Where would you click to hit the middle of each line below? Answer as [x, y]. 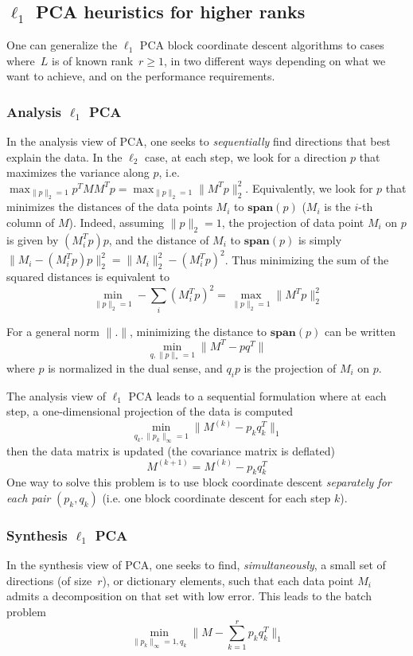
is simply [320, 239]
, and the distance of [159, 239]
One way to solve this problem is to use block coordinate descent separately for [199, 482]
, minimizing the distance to [199, 331]
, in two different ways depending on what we [275, 60]
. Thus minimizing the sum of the [307, 259]
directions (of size [49, 580]
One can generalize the [62, 45]
